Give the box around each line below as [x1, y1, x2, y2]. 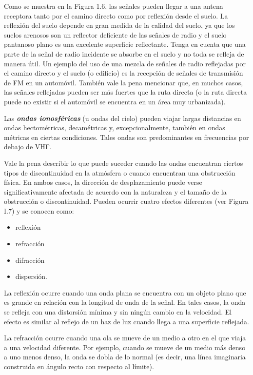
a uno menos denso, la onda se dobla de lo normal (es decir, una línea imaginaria [4, 352, 246, 362]
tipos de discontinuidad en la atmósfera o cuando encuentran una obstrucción [4, 167, 235, 178]
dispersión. [15, 271, 47, 281]
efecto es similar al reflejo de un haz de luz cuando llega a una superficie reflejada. [4, 316, 249, 326]
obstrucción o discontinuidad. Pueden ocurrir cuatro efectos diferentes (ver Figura [4, 196, 249, 206]
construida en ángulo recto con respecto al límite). [4, 361, 154, 371]
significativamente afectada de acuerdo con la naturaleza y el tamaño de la [4, 186, 227, 197]
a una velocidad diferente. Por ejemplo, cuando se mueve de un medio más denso [4, 342, 246, 352]
